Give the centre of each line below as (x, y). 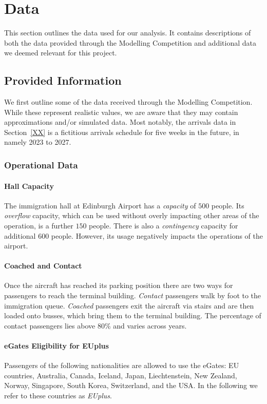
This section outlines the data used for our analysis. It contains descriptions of (128, 33)
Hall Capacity (29, 186)
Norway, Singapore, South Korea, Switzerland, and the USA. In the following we (131, 385)
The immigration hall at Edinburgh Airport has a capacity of (100, 205)
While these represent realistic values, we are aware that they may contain (121, 112)
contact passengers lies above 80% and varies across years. (96, 325)
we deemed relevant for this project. (61, 53)
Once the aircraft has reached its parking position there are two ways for (119, 285)
